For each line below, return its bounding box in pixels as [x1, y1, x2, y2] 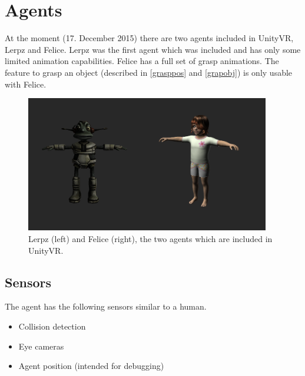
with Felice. [5, 78, 47, 90]
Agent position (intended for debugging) [18, 360, 164, 372]
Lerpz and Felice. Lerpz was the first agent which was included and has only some [5, 43, 301, 55]
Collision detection [18, 320, 86, 333]
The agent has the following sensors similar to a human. [5, 300, 207, 313]
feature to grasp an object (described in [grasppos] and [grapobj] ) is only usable [5, 66, 293, 78]
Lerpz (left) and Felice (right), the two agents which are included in [28, 233, 273, 245]
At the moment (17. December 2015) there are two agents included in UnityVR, [5, 32, 294, 44]
